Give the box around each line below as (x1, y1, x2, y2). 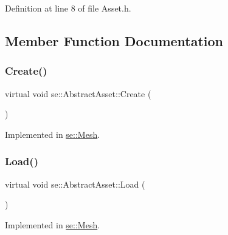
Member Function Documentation (5, 31, 224, 50)
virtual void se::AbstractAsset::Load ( (5, 177, 145, 190)
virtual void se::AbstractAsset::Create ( (5, 87, 151, 100)
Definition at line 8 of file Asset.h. (5, 2, 131, 14)
